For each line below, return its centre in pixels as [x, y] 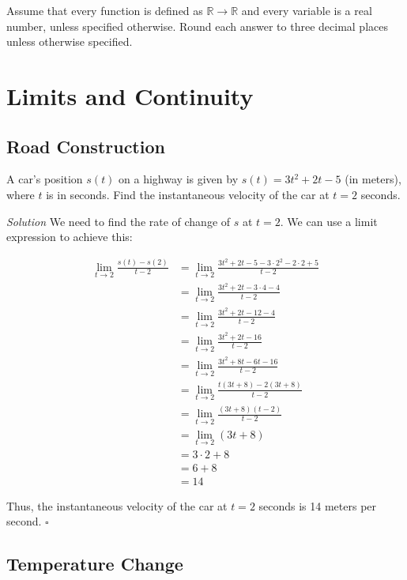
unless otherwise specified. [70, 41]
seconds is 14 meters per [318, 505]
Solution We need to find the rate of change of [119, 221]
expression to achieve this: [70, 237]
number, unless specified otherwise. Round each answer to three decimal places [197, 26]
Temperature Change [95, 564]
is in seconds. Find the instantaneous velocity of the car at [188, 194]
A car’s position [45, 179]
